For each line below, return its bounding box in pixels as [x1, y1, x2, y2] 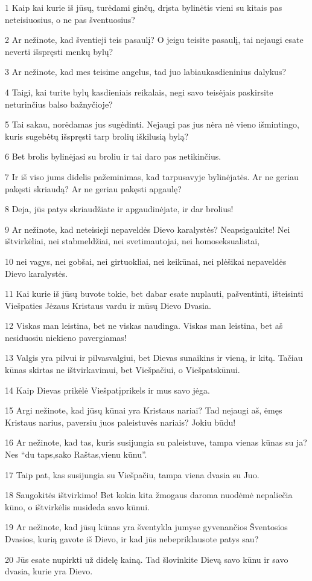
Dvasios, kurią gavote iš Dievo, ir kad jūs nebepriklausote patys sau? [5, 533, 259, 545]
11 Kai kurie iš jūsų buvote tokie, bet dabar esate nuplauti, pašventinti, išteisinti [5, 287, 304, 300]
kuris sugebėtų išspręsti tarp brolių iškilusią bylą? [5, 129, 189, 142]
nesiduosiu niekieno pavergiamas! [5, 331, 127, 343]
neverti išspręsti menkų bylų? [5, 45, 113, 57]
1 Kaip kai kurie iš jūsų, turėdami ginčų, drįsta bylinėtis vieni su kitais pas [5, 1, 282, 13]
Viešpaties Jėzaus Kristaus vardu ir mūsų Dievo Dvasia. [5, 299, 211, 311]
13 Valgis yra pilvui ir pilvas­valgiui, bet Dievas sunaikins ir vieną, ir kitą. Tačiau [5, 351, 303, 364]
